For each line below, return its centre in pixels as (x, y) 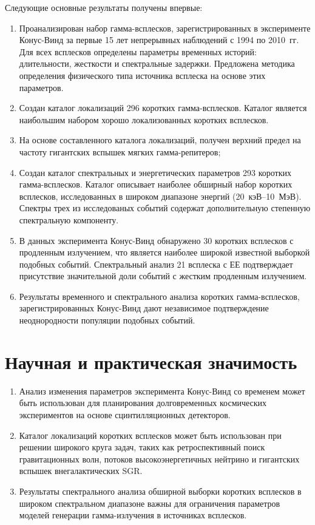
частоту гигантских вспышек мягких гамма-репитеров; (120, 151)
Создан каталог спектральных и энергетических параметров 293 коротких (155, 172)
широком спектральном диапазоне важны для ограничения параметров (150, 503)
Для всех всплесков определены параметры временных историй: (138, 51)
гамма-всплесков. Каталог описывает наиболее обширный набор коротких (156, 184)
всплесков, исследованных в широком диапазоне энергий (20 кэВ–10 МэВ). (160, 196)
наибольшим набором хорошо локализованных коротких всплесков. (144, 119)
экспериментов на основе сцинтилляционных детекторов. (125, 414)
